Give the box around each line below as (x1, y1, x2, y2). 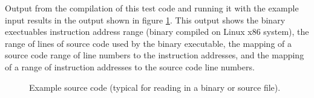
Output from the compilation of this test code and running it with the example (5, 2, 299, 14)
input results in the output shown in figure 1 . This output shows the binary (5, 13, 286, 26)
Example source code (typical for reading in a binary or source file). (29, 81, 281, 93)
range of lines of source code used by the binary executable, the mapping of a (5, 37, 292, 49)
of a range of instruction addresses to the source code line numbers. (5, 60, 255, 73)
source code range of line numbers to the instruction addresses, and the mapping (5, 49, 304, 61)
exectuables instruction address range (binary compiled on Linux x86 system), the (5, 25, 309, 38)
